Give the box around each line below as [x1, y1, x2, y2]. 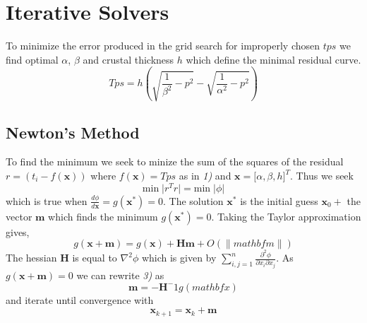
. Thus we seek [290, 168, 354, 183]
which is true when [6, 193, 88, 208]
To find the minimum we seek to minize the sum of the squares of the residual [6, 154, 344, 169]
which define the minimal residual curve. [186, 52, 361, 66]
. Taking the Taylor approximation [211, 209, 361, 223]
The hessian [6, 250, 57, 265]
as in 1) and [179, 168, 231, 183]
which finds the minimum [48, 209, 158, 223]
